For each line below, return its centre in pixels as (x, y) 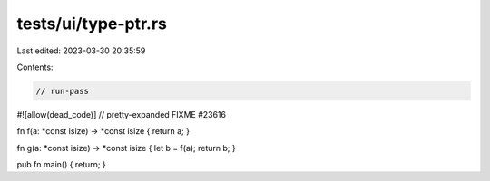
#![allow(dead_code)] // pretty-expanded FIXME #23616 (122, 114)
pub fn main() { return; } (61, 165)
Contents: (35, 67)
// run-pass (63, 91)
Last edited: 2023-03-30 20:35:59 (81, 51)
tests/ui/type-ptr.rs (92, 24)
